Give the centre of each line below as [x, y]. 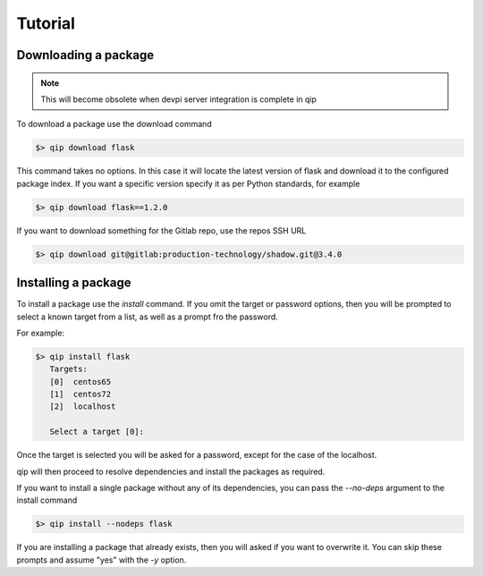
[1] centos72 [80, 394]
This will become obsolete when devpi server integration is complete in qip [179, 99]
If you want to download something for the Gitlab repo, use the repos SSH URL [161, 230]
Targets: [69, 369]
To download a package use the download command [114, 124]
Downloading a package [85, 55]
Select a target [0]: [97, 432]
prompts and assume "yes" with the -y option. [102, 560]
